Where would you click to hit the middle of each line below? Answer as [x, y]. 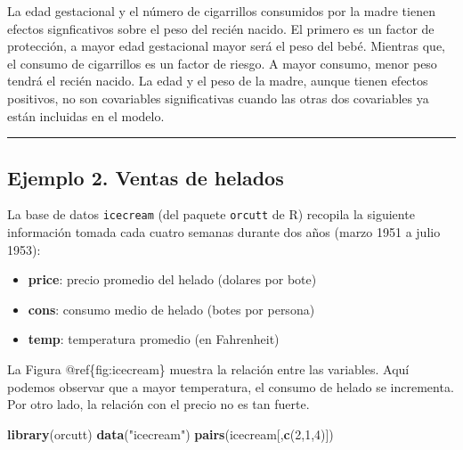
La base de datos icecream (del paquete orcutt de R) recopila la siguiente [211, 214]
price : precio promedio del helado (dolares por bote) [172, 279]
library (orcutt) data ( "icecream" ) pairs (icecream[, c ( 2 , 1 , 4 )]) [171, 434]
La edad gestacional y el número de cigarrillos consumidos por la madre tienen [221, 11]
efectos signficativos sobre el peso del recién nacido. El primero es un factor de [221, 28]
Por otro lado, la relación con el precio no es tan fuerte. [158, 404]
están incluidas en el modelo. [86, 115]
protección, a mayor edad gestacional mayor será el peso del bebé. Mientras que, [227, 46]
